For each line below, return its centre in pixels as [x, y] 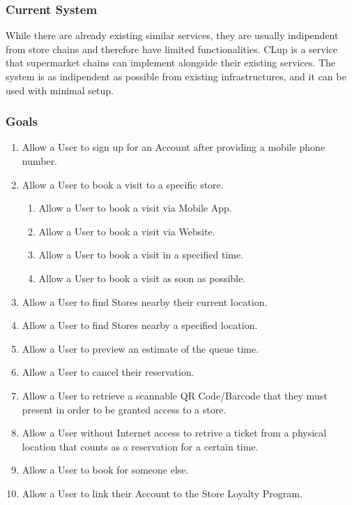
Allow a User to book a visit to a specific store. [123, 184]
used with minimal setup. [60, 90]
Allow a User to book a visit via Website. [127, 231]
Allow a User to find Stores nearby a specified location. [140, 325]
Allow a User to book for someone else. [105, 470]
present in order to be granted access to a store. [124, 409]
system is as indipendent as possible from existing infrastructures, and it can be [176, 76]
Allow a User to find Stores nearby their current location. [145, 301]
